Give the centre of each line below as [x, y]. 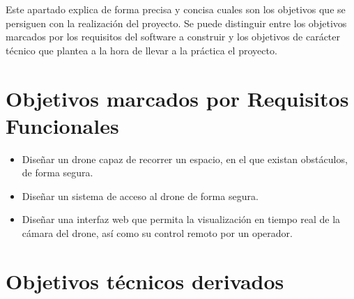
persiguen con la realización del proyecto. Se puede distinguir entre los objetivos [176, 23]
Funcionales [62, 125]
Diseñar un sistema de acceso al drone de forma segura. [140, 195]
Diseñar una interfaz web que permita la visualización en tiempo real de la [181, 219]
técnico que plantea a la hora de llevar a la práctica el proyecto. [141, 50]
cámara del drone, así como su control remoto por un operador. [157, 233]
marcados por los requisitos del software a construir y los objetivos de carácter [173, 37]
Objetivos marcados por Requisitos [177, 98]
